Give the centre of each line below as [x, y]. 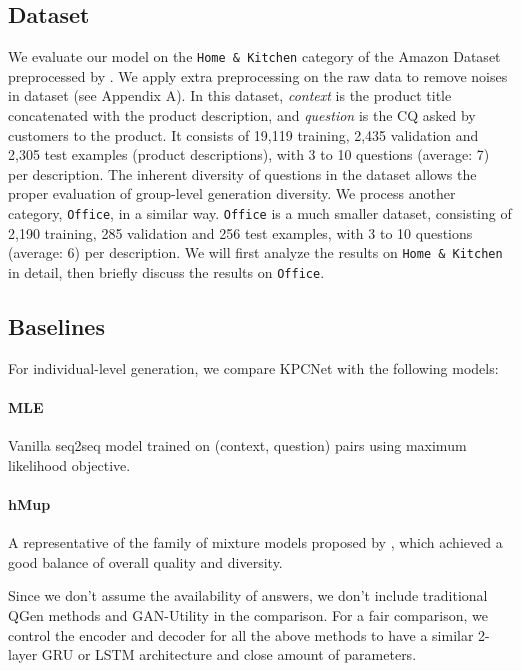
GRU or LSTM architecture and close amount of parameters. [229, 654]
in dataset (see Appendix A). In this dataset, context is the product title [230, 95]
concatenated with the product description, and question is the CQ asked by [242, 115]
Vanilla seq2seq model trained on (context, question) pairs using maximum [237, 445]
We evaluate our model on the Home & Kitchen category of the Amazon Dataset [254, 56]
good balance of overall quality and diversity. [145, 561]
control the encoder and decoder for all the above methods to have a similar [241, 634]
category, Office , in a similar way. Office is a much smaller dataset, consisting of [260, 213]
